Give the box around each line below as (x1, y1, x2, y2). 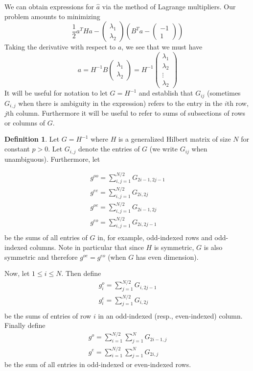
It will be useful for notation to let (4, 88, 108, 98)
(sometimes (207, 88, 241, 98)
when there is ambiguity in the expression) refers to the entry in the (18, 98, 223, 108)
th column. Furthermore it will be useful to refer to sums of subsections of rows (7, 108, 246, 118)
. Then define (61, 268, 101, 278)
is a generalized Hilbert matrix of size (118, 134, 231, 144)
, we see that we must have (121, 42, 203, 52)
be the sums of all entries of (4, 232, 88, 243)
